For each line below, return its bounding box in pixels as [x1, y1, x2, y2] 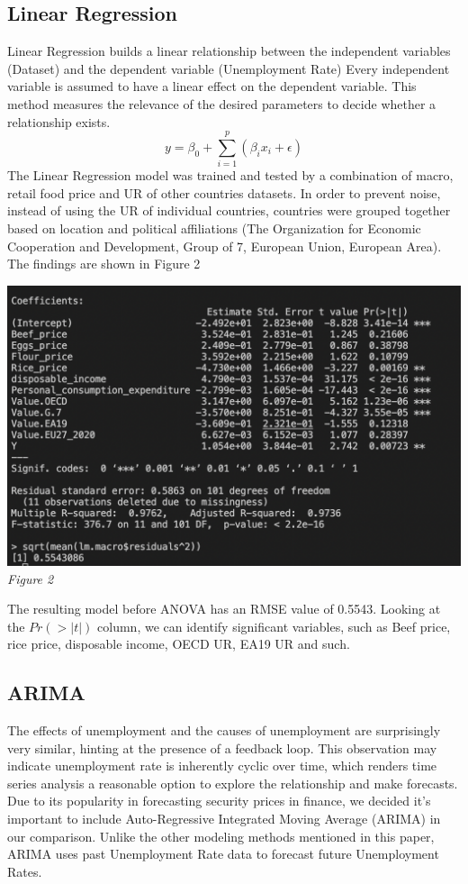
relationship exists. [7, 112, 111, 131]
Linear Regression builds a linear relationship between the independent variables [7, 41, 451, 60]
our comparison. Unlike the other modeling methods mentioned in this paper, [7, 826, 435, 845]
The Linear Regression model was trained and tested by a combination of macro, [7, 166, 454, 185]
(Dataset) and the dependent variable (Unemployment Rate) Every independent [7, 59, 450, 77]
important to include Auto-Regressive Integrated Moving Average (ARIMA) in [7, 809, 441, 828]
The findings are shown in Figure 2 [7, 254, 201, 273]
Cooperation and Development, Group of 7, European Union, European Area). [7, 236, 442, 255]
